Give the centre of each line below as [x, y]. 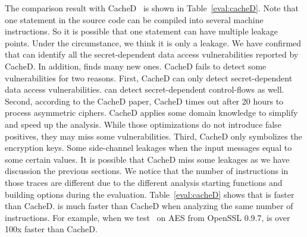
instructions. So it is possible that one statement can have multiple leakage [141, 31]
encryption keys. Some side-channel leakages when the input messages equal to [148, 148]
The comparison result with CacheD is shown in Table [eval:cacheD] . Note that [152, 8]
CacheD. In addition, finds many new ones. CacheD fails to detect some [136, 66]
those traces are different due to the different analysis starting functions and [144, 182]
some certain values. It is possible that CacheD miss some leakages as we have [147, 159]
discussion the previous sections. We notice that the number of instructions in [147, 171]
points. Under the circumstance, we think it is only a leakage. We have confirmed [153, 42]
